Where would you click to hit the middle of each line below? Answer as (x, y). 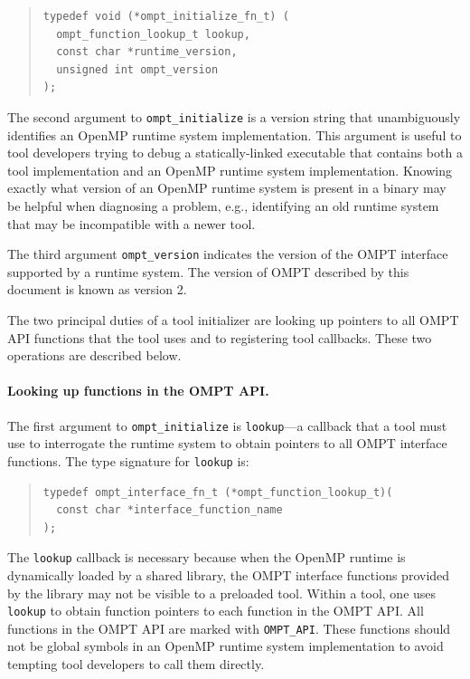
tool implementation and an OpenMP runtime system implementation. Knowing (230, 170)
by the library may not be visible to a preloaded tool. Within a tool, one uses (222, 593)
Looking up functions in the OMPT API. (138, 391)
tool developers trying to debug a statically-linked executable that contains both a (235, 153)
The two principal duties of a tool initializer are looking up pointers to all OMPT (233, 320)
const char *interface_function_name (169, 510)
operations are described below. (94, 355)
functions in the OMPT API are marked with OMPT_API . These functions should (229, 628)
